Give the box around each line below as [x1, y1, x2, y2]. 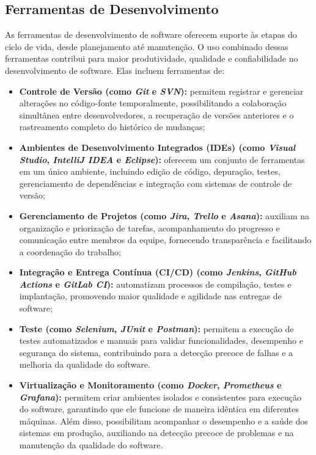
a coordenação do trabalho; [19, 245, 121, 258]
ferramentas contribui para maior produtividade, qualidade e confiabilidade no [5, 52, 298, 65]
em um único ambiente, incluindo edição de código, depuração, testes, [19, 165, 281, 178]
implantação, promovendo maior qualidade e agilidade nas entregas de [19, 289, 282, 302]
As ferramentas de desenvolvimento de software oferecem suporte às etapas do [5, 28, 297, 41]
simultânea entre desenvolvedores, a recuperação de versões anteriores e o [19, 108, 294, 121]
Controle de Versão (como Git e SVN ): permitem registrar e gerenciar [19, 84, 304, 97]
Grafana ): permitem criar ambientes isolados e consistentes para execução [19, 390, 301, 403]
